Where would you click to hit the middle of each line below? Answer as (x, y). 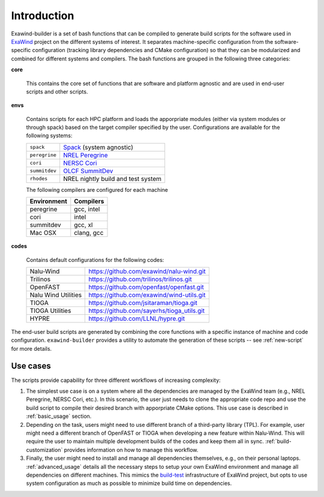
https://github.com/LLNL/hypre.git (137, 319)
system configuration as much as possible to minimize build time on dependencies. (129, 483)
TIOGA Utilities (50, 311)
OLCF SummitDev (88, 171)
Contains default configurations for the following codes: (95, 260)
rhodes (39, 179)
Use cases (31, 366)
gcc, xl (83, 225)
